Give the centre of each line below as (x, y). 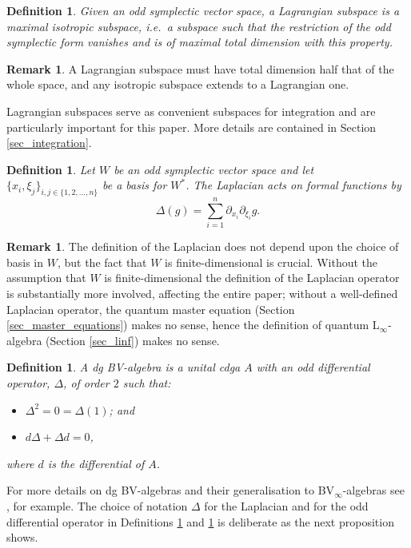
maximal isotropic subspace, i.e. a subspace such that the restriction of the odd (199, 26)
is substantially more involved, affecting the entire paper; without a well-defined (202, 294)
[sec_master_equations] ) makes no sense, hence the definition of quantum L (193, 325)
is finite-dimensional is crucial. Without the (271, 262)
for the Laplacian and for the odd (286, 505)
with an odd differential (313, 367)
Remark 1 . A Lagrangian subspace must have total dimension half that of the (200, 68)
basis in (25, 262)
